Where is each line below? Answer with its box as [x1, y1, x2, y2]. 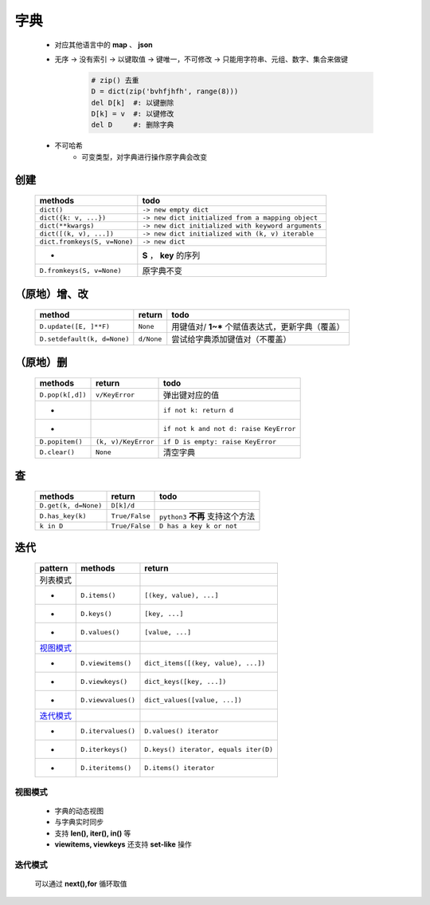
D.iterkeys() [80, 745, 128, 753]
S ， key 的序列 [142, 250, 201, 261]
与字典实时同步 [54, 817, 104, 827]
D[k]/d [111, 501, 135, 510]
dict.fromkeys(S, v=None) [39, 238, 134, 247]
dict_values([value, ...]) [144, 695, 242, 704]
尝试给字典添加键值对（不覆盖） [171, 334, 291, 345]
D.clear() [39, 448, 76, 456]
